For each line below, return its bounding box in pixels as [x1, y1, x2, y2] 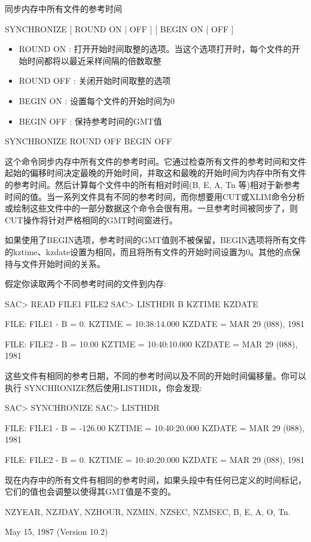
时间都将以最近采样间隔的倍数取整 [27, 54, 161, 66]
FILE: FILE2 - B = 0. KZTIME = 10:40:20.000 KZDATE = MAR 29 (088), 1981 [5, 453, 305, 466]
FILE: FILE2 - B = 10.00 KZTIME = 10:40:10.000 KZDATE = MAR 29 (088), [5, 337, 298, 350]
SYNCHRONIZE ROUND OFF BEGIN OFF [5, 135, 172, 147]
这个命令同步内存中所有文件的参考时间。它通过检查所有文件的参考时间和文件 [5, 155, 306, 167]
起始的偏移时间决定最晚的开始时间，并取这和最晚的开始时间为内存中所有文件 [5, 166, 306, 179]
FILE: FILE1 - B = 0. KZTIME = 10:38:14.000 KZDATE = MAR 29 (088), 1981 [5, 317, 305, 330]
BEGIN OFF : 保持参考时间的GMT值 [19, 114, 162, 127]
